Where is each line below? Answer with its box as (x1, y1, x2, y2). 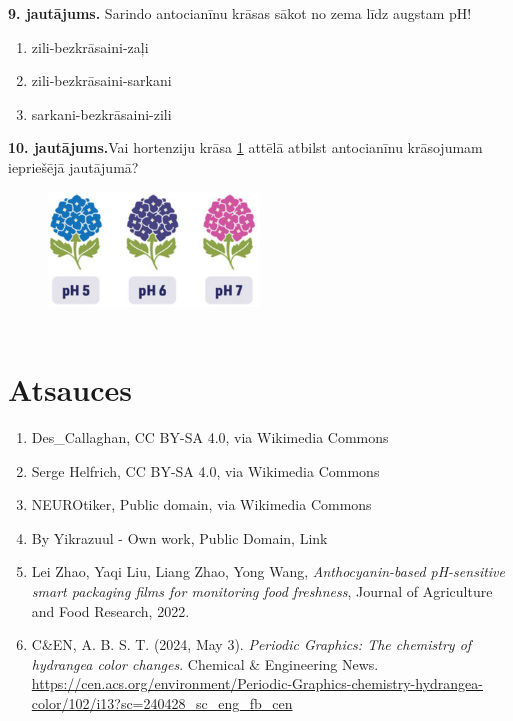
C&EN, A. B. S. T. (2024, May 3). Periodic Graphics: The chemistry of (31, 634, 472, 655)
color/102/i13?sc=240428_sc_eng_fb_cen (31, 692, 293, 713)
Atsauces (8, 369, 132, 410)
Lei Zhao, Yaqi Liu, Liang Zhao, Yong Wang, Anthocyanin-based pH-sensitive (31, 561, 506, 582)
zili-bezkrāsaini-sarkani (31, 70, 172, 91)
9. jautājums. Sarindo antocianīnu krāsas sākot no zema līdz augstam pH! (8, 3, 472, 23)
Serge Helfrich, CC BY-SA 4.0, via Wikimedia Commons (31, 460, 380, 481)
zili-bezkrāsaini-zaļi (31, 36, 149, 57)
